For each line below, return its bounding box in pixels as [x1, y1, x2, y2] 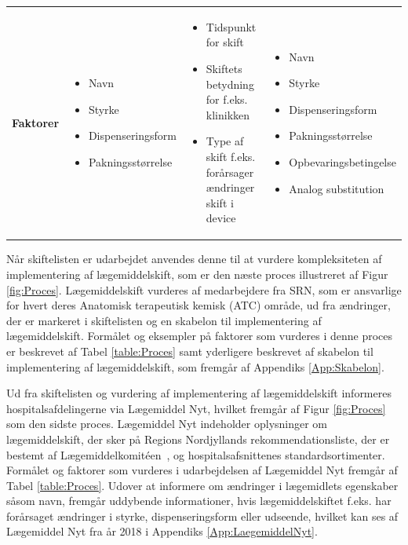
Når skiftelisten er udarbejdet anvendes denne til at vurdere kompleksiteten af [6, 251, 382, 267]
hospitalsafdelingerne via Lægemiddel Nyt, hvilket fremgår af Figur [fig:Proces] [6, 400, 386, 416]
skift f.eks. [206, 148, 256, 164]
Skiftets [206, 60, 242, 76]
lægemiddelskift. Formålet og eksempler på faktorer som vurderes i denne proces [6, 327, 392, 344]
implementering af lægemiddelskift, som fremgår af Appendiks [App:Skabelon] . [6, 358, 384, 375]
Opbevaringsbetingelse [289, 153, 396, 170]
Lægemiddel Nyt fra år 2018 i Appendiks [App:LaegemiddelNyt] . [6, 523, 318, 540]
